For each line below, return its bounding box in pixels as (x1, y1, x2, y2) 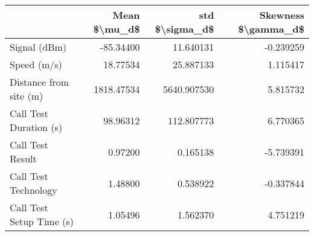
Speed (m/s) (10, 57, 62, 71)
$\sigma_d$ (155, 22, 214, 36)
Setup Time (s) (10, 214, 74, 228)
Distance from (10, 75, 69, 89)
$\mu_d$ (93, 22, 140, 36)
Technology (10, 183, 57, 197)
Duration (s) (10, 120, 63, 134)
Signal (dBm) (10, 40, 67, 54)
